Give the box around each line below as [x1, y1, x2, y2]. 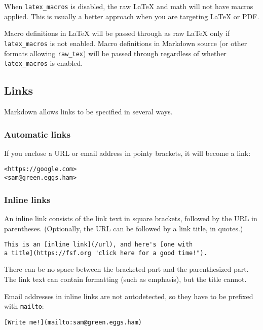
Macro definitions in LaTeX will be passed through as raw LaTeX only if [4, 28, 230, 38]
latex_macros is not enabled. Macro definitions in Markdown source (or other [4, 37, 247, 48]
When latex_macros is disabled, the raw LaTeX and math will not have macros [4, 1, 253, 11]
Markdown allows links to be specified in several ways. [4, 106, 173, 117]
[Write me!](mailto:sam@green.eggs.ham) [4, 318, 142, 326]
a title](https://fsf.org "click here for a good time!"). [4, 249, 207, 257]
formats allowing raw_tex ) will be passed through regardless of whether [4, 48, 227, 58]
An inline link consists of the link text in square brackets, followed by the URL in [4, 213, 257, 223]
